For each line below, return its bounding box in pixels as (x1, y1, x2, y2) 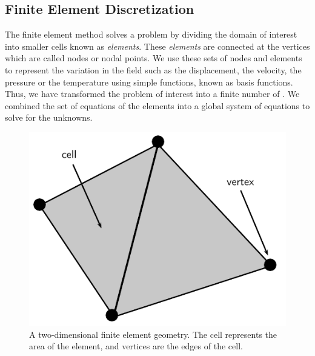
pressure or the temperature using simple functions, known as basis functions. (5, 75, 293, 88)
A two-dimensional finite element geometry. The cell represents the (29, 327, 277, 340)
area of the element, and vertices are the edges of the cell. (29, 340, 243, 352)
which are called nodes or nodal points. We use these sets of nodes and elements (5, 52, 302, 64)
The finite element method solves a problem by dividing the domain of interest (5, 28, 297, 41)
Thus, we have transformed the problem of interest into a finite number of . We (5, 87, 300, 100)
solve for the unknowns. (5, 111, 93, 124)
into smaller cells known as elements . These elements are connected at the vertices (5, 39, 310, 52)
